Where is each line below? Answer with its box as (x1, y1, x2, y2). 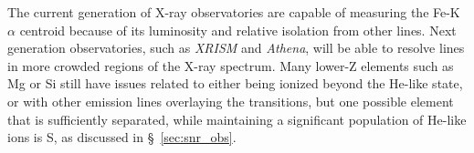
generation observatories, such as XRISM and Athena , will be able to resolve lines (7, 38, 465, 57)
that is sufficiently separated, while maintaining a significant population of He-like (7, 109, 467, 128)
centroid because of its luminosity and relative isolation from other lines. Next (19, 20, 457, 39)
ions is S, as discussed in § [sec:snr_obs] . (7, 127, 237, 147)
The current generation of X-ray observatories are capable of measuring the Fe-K (7, 3, 460, 21)
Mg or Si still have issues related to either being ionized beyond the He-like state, (7, 74, 463, 93)
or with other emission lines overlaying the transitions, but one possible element (7, 91, 454, 110)
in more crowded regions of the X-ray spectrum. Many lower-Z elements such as (7, 56, 454, 75)
